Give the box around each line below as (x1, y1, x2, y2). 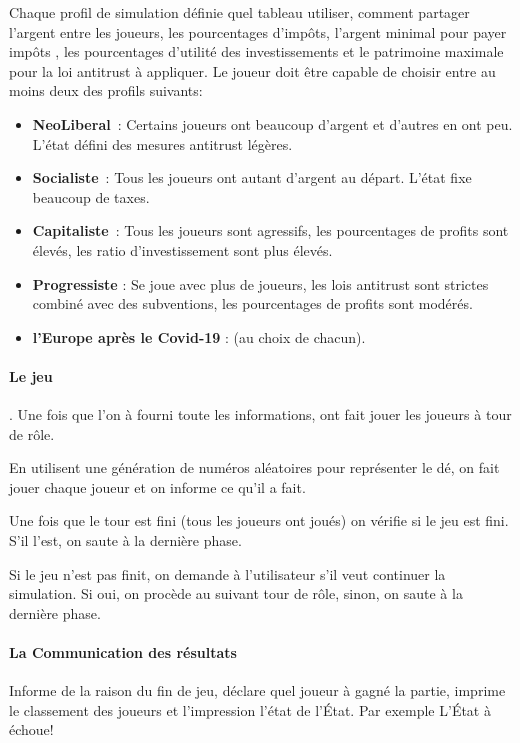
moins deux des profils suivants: (9, 80, 203, 101)
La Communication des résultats (9, 642, 237, 663)
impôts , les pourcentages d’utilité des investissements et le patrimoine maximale (9, 41, 504, 62)
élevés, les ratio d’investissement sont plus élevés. (32, 239, 333, 260)
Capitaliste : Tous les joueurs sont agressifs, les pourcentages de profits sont (32, 220, 509, 241)
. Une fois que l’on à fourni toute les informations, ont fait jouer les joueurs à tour (9, 404, 512, 425)
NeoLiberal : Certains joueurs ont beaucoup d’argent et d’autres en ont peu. (32, 113, 513, 134)
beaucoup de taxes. (32, 186, 150, 207)
